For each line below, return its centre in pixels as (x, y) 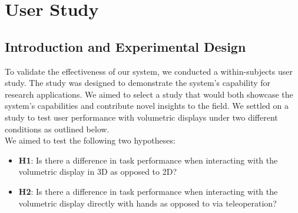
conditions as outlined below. (57, 129)
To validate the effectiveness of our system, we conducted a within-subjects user (149, 71)
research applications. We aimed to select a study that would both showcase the (149, 94)
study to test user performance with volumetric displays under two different (141, 117)
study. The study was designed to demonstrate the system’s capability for (138, 83)
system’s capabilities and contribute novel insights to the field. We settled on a (147, 106)
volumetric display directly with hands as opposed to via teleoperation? (148, 203)
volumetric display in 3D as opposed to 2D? (98, 172)
